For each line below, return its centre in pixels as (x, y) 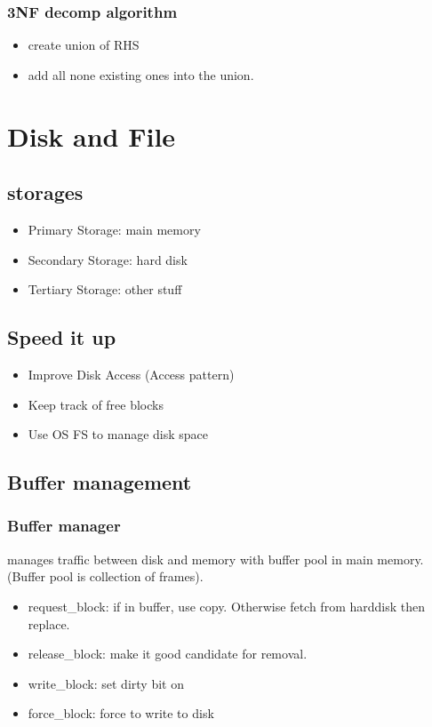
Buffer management (100, 482)
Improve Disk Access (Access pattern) (131, 374)
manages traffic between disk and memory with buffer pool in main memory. (216, 559)
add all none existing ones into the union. (141, 74)
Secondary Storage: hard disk (108, 259)
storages (45, 192)
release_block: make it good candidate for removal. (168, 654)
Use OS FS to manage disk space (118, 434)
